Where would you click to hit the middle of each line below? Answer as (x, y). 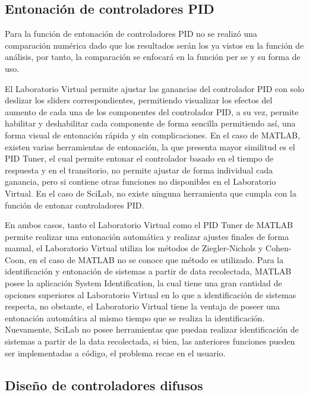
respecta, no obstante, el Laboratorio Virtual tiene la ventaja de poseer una (142, 306)
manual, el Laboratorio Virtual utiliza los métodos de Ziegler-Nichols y (134, 248)
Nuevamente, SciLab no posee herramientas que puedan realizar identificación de (152, 329)
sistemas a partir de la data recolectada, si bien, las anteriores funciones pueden (150, 341)
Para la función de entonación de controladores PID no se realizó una (131, 34)
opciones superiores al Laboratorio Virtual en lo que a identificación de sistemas (151, 294)
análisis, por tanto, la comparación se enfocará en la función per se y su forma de (153, 57)
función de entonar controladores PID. (75, 205)
